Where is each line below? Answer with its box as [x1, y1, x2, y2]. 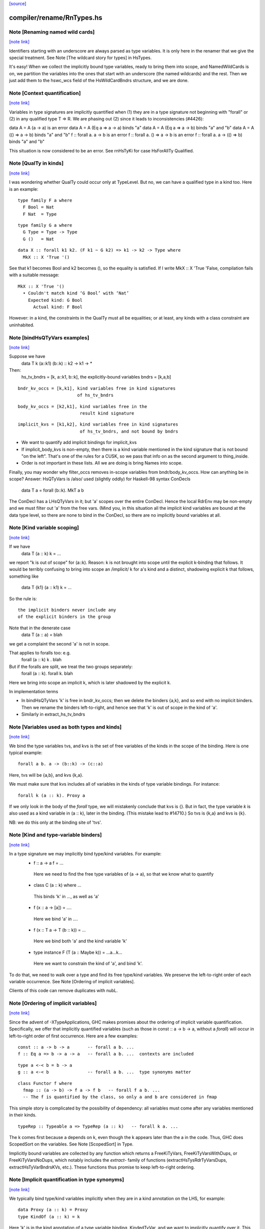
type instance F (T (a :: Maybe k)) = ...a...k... [33, 949, 123, 955]
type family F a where [18, 197, 73, 203]
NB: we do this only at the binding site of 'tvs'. [9, 819, 102, 825]
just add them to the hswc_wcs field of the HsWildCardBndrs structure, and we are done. [9, 78, 189, 84]
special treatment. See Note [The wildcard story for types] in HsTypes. [9, 55, 152, 60]
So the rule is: [9, 595, 37, 602]
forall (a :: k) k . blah [21, 657, 62, 663]
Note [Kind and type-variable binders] [9, 831, 102, 838]
